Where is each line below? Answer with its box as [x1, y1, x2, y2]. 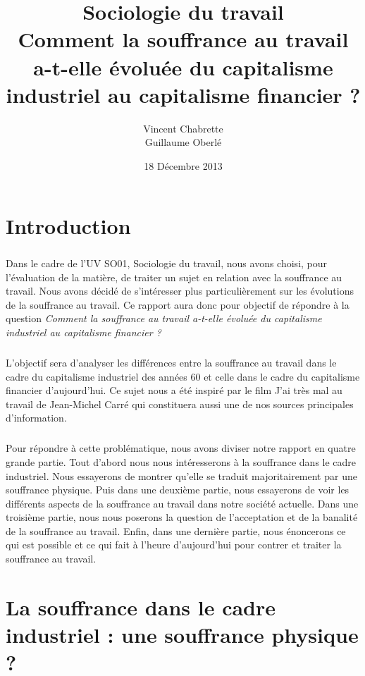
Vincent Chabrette [143, 121, 223, 135]
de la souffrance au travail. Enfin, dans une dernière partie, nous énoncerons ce [6, 523, 346, 538]
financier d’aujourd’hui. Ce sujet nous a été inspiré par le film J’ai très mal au [6, 383, 342, 398]
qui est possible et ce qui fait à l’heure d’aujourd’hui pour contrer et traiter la [6, 537, 342, 552]
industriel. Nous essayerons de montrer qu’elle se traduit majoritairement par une [6, 468, 357, 483]
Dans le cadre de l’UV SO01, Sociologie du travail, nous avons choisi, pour [6, 256, 328, 271]
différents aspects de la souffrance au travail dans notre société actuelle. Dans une [6, 496, 359, 510]
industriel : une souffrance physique [6, 620, 359, 649]
